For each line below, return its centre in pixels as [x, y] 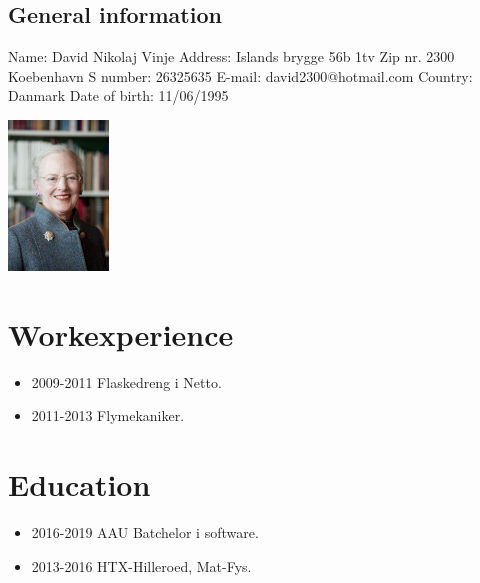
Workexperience [121, 333]
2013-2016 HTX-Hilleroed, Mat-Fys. [141, 565]
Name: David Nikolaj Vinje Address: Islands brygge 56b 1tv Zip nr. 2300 [231, 56]
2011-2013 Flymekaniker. [108, 415]
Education [79, 484]
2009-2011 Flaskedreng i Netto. [126, 381]
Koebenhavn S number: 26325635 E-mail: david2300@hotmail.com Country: [240, 75]
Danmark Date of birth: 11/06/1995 [118, 95]
